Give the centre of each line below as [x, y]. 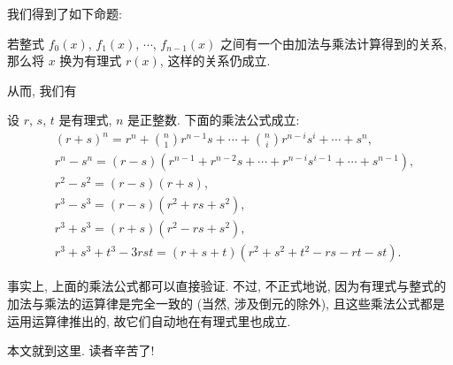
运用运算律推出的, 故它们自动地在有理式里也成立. [149, 320]
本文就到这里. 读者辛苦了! [81, 350]
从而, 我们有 [42, 90]
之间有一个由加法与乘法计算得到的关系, [333, 43]
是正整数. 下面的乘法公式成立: [214, 120]
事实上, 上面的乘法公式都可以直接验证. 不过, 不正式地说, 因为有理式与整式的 [227, 286]
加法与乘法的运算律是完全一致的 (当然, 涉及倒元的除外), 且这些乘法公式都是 [226, 303]
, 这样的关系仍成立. [215, 61]
